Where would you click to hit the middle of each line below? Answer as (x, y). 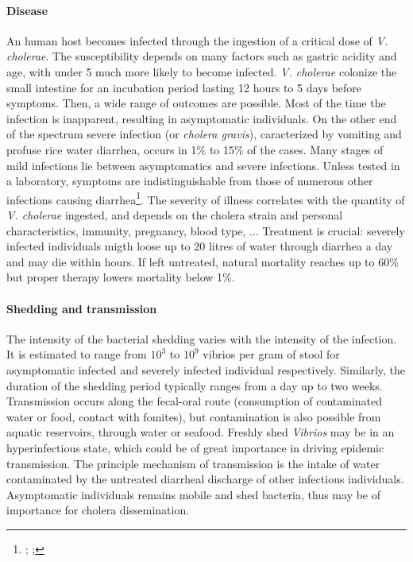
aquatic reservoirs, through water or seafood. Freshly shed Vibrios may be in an (201, 432)
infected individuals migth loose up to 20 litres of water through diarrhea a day (200, 246)
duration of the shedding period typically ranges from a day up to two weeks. (195, 385)
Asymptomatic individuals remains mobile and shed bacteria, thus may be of (194, 494)
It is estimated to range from (77, 354)
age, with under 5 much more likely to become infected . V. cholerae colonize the (202, 71)
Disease (27, 10)
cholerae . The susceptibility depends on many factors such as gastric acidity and (202, 56)
